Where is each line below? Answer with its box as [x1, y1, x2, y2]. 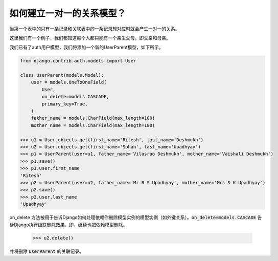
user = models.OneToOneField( [31, 79, 107, 85]
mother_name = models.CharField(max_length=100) [31, 122, 155, 128]
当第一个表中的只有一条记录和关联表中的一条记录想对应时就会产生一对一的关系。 [9, 26, 180, 32]
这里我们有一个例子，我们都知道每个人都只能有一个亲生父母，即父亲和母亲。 [9, 35, 171, 41]
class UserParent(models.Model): [20, 72, 104, 78]
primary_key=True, [41, 101, 88, 107]
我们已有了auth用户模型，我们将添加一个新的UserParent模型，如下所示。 [9, 44, 164, 51]
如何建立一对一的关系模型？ [9, 8, 126, 19]
